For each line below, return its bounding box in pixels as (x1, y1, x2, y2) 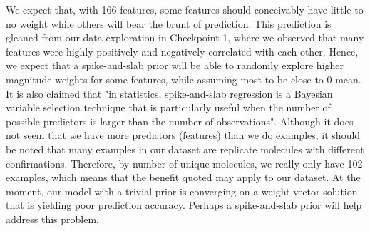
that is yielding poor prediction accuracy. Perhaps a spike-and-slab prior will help (6, 197, 362, 212)
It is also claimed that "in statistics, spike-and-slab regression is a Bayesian (6, 86, 333, 101)
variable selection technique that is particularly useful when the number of (6, 100, 331, 115)
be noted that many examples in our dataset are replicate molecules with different (6, 141, 364, 156)
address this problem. (6, 211, 99, 226)
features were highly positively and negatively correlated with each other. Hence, (6, 43, 359, 58)
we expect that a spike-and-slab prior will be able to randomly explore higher (6, 58, 344, 73)
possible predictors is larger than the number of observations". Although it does (6, 113, 354, 128)
